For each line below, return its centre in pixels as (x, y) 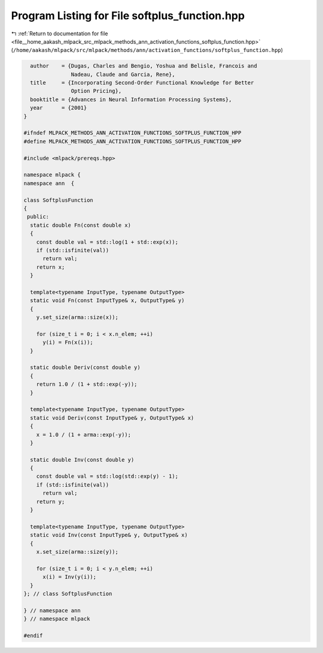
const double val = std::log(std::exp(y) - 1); (107, 476)
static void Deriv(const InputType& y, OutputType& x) (112, 418)
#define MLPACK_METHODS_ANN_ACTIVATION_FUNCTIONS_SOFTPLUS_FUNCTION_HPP (132, 141)
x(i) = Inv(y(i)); (70, 577)
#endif (33, 635)
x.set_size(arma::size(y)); (77, 552)
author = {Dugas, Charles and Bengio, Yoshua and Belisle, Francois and (144, 66)
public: (38, 217)
